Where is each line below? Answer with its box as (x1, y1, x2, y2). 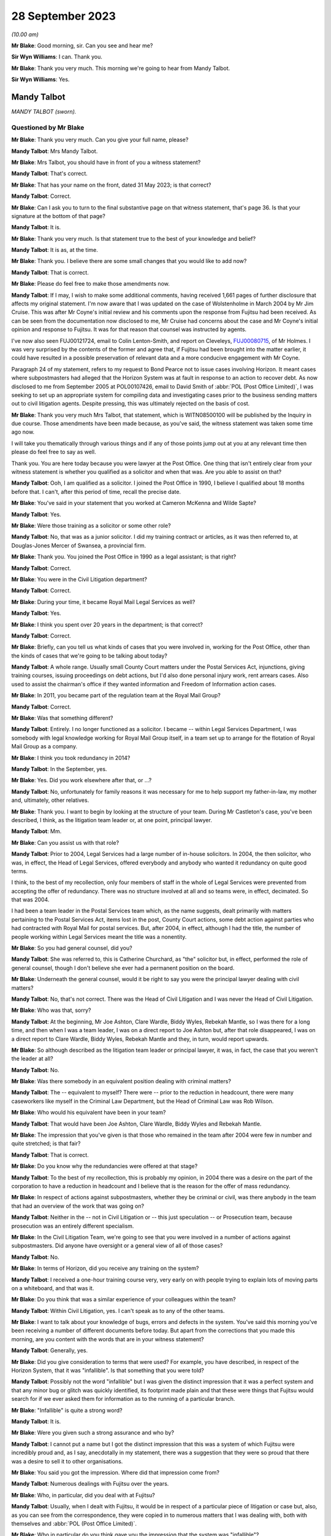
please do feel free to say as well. (11, 449, 96, 456)
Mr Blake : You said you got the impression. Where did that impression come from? (11, 1468, 220, 1476)
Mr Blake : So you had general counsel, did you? (11, 944, 132, 952)
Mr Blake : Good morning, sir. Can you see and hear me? (11, 42, 153, 49)
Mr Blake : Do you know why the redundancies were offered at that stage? (11, 1162, 198, 1170)
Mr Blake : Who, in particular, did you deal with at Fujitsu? (11, 1491, 156, 1499)
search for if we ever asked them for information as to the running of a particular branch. (11, 1395, 235, 1403)
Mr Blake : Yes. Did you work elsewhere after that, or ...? (11, 777, 152, 784)
